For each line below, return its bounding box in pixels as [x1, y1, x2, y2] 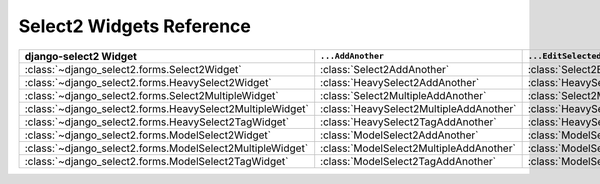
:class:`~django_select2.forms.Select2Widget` [24, 62, 242, 76]
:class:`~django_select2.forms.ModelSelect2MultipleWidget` [24, 141, 309, 155]
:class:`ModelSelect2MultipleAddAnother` [320, 141, 517, 155]
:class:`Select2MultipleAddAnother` [320, 88, 487, 102]
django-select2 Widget [24, 49, 137, 63]
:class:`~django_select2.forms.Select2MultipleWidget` [24, 88, 279, 102]
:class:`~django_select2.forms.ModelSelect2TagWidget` [24, 154, 289, 168]
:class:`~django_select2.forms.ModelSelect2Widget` [24, 128, 272, 142]
